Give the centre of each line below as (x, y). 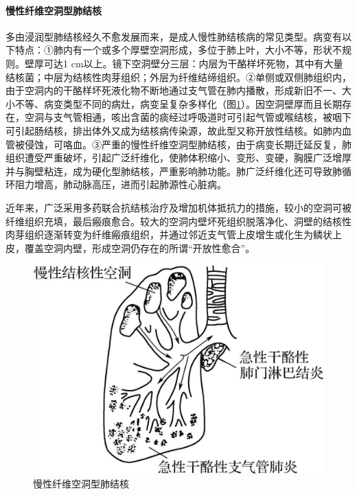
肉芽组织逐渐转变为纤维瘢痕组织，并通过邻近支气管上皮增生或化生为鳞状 (169, 234)
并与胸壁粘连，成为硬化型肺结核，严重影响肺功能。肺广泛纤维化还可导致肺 (174, 171)
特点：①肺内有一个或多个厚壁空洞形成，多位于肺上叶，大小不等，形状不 (178, 50)
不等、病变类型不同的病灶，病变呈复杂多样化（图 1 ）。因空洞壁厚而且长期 (178, 103)
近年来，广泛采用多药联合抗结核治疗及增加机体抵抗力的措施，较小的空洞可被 (178, 207)
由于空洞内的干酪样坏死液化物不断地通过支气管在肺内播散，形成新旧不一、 (174, 90)
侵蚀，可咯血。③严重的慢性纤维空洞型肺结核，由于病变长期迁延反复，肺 (188, 144)
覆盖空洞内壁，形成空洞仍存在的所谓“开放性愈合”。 (140, 247)
